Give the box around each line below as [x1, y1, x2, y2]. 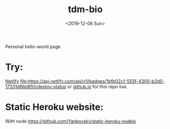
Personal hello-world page [5, 43, 61, 49]
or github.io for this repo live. [67, 83, 128, 89]
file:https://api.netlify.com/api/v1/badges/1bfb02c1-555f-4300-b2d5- [20, 78, 165, 84]
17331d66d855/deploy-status [5, 83, 66, 89]
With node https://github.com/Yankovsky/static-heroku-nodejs [5, 118, 136, 124]
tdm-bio [67, 4, 103, 15]
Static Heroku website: [5, 102, 104, 113]
